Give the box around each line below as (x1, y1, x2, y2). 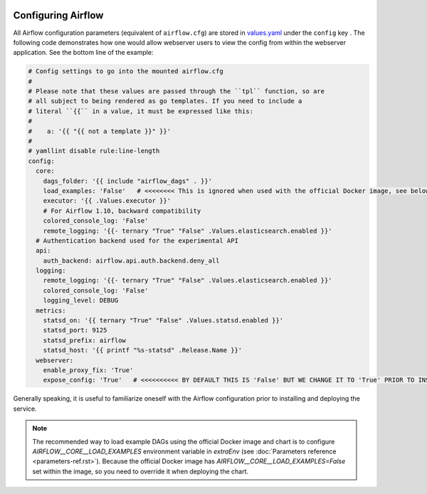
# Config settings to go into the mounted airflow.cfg (28, 68, 223, 75)
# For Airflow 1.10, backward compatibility (43, 206, 201, 215)
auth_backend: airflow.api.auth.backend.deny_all (43, 256, 220, 265)
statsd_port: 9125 (43, 326, 107, 335)
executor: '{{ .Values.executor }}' (43, 196, 171, 205)
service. (13, 404, 37, 413)
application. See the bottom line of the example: (13, 48, 154, 57)
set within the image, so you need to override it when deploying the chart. (32, 467, 249, 475)
